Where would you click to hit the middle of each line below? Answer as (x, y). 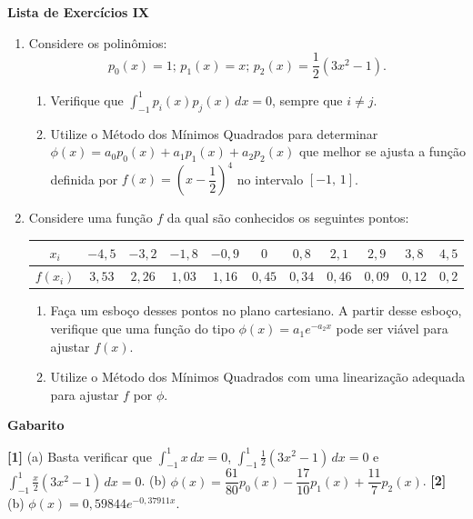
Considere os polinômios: (98, 42)
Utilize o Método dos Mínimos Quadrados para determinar (214, 133)
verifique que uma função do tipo (142, 329)
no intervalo (270, 179)
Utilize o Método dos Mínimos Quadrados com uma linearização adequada (258, 377)
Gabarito (36, 425)
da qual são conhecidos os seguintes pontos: (288, 218)
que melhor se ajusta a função (382, 151)
